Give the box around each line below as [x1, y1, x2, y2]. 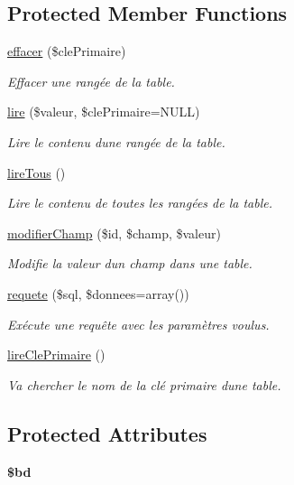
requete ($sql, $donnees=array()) [7, 284, 189, 303]
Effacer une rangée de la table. [7, 71, 175, 90]
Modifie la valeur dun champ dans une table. [7, 254, 253, 273]
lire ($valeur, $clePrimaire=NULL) [7, 102, 200, 121]
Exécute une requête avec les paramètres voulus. [7, 314, 270, 333]
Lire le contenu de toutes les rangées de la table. [7, 193, 272, 212]
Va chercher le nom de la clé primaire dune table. [7, 375, 281, 394]
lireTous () [7, 163, 66, 182]
